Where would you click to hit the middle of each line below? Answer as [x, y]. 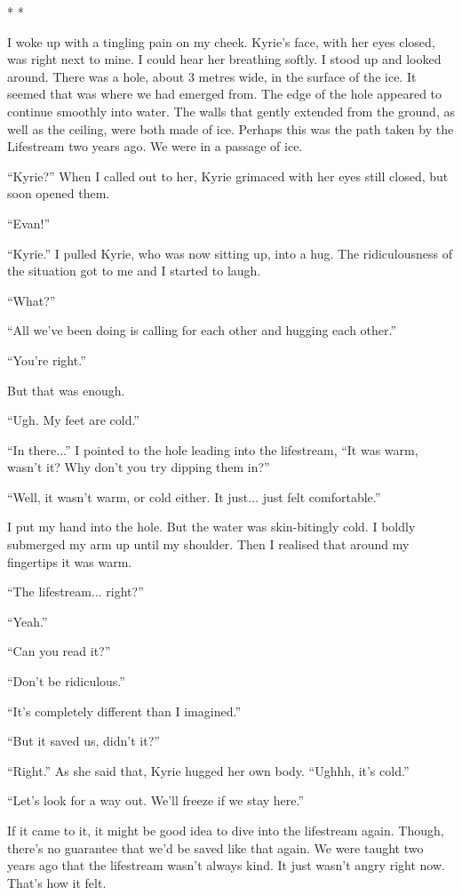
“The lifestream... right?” [76, 591]
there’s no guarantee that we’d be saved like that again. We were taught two [215, 847]
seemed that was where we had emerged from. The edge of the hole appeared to [225, 94]
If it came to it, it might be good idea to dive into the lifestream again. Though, [226, 830]
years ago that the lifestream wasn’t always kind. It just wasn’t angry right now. [226, 865]
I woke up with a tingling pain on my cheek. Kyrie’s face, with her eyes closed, [221, 41]
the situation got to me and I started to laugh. [134, 271]
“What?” [32, 300]
